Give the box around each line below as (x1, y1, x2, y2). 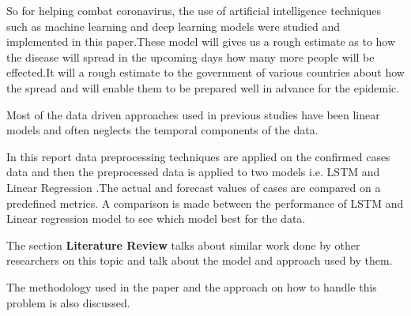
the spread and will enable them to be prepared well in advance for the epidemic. (6, 79, 400, 96)
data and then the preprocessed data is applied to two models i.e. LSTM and (6, 164, 380, 180)
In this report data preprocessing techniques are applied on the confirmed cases (6, 148, 390, 164)
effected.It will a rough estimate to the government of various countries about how (6, 64, 405, 81)
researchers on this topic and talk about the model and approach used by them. (6, 252, 393, 269)
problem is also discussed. (6, 294, 130, 310)
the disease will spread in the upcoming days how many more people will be (6, 48, 375, 65)
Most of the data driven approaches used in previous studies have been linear (6, 106, 380, 122)
